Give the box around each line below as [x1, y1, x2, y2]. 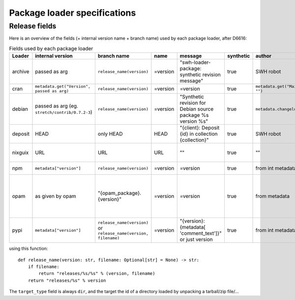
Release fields [9, 22, 57, 30]
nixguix [12, 149, 29, 156]
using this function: [9, 245, 48, 251]
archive [12, 68, 29, 75]
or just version [179, 236, 213, 243]
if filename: [28, 264, 59, 270]
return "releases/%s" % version [28, 277, 106, 283]
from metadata [255, 193, 290, 200]
